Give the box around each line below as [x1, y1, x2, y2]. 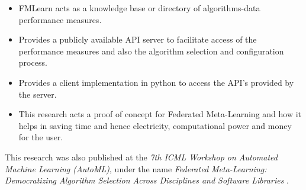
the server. [18, 88, 57, 100]
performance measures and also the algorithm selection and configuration [18, 44, 284, 57]
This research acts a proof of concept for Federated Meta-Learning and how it [18, 108, 302, 120]
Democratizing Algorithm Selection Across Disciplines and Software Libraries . [5, 174, 289, 186]
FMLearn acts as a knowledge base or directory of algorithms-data [18, 2, 260, 14]
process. [18, 56, 47, 69]
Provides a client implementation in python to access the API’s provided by [18, 76, 294, 88]
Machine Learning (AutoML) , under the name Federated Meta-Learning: [5, 162, 267, 175]
